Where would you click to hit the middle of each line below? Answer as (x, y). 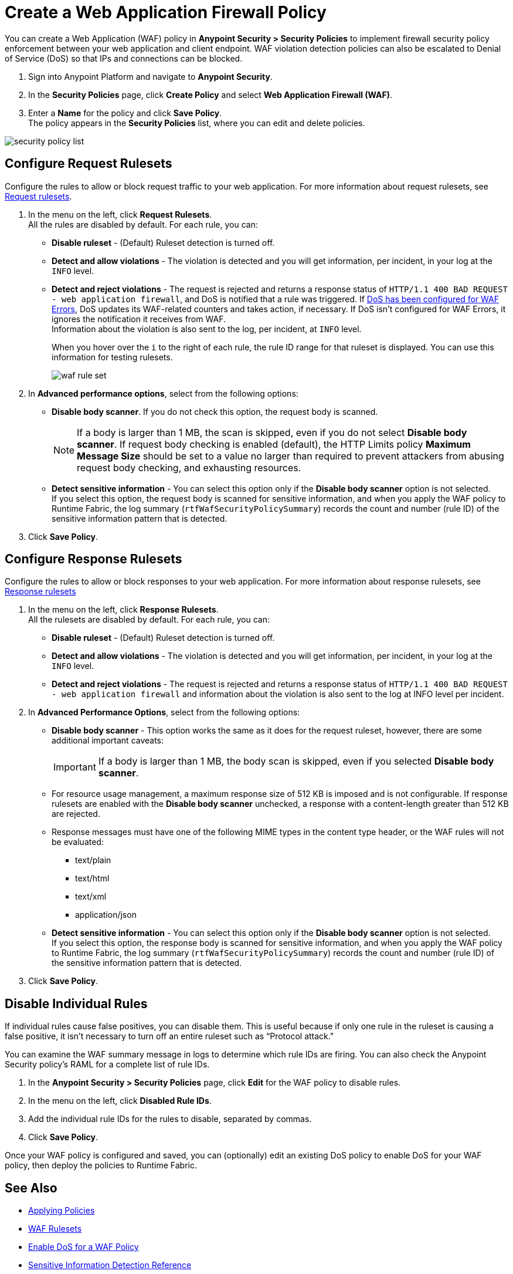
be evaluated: (78, 842)
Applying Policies (62, 1211)
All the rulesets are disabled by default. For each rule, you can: (149, 620)
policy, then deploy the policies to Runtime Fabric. (101, 1165)
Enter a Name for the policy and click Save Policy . (125, 113)
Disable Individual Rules (76, 1003)
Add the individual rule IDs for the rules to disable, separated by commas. (170, 1119)
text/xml (91, 897)
